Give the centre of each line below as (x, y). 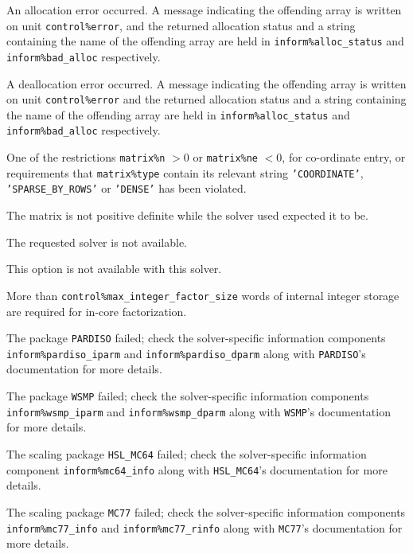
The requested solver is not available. (97, 242)
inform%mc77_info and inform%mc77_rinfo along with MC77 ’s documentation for (205, 527)
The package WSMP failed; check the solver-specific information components (188, 396)
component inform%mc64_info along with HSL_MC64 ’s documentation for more (197, 469)
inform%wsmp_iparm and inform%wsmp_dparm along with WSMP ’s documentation (199, 411)
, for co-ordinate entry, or (344, 157)
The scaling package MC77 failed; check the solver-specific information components (206, 511)
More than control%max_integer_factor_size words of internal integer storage (203, 295)
